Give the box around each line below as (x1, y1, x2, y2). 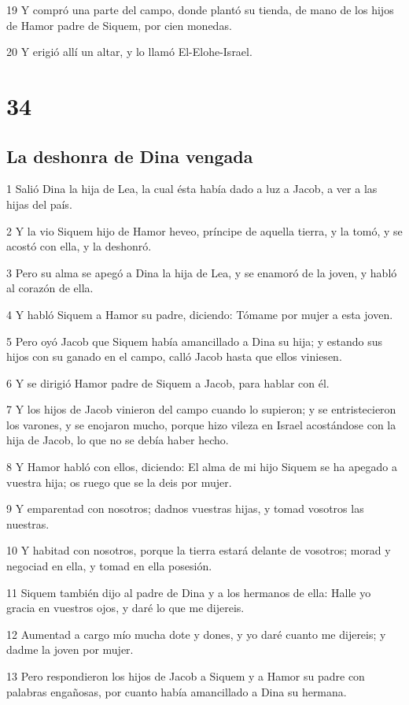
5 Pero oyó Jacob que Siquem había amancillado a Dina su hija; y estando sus (6, 332, 383, 349)
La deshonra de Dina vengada (6, 143, 253, 168)
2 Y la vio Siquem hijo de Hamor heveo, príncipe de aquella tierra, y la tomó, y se (6, 222, 403, 239)
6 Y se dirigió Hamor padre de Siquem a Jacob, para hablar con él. (6, 374, 330, 391)
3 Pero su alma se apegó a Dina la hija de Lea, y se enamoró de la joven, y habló (6, 264, 397, 280)
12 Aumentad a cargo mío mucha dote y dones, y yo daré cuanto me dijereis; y (6, 625, 386, 642)
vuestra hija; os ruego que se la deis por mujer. (6, 473, 232, 490)
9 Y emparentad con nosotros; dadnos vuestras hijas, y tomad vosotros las (6, 500, 364, 517)
